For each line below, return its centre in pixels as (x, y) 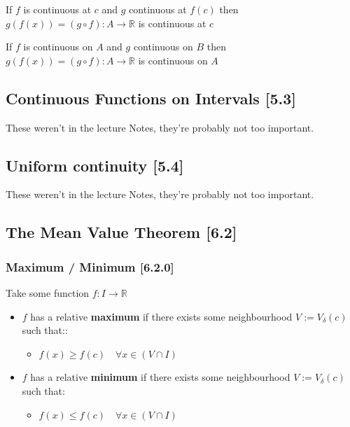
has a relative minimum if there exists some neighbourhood (160, 377)
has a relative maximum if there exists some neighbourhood (161, 316)
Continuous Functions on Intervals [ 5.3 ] (151, 98)
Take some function (48, 292)
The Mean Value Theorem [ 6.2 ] (121, 232)
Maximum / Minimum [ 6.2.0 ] (90, 266)
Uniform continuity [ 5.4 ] (95, 165)
